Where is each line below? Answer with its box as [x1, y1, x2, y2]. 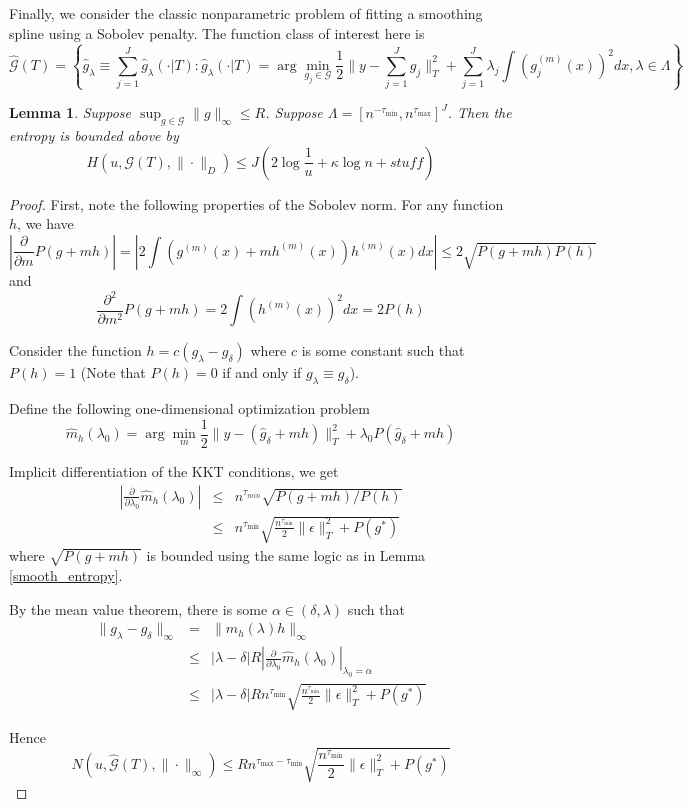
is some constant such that [301, 340, 465, 361]
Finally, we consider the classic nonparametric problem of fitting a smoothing [9, 3, 483, 23]
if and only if [222, 362, 302, 383]
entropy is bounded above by [9, 125, 179, 146]
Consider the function [9, 340, 142, 361]
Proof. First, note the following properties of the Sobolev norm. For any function [9, 193, 504, 214]
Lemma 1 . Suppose [9, 102, 132, 123]
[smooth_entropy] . [9, 564, 123, 585]
